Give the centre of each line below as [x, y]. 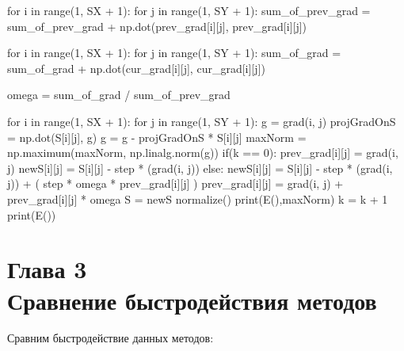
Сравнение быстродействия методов [192, 300]
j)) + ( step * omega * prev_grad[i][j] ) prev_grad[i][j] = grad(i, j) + [175, 183]
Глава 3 [47, 269]
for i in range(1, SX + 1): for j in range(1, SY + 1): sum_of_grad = [174, 53]
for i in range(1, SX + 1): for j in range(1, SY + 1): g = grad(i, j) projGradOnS [202, 121]
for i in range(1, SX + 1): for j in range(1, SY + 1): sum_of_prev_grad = [189, 10]
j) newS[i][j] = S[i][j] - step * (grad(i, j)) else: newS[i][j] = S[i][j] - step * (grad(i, [200, 168]
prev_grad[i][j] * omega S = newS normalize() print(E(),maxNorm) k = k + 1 [198, 198]
